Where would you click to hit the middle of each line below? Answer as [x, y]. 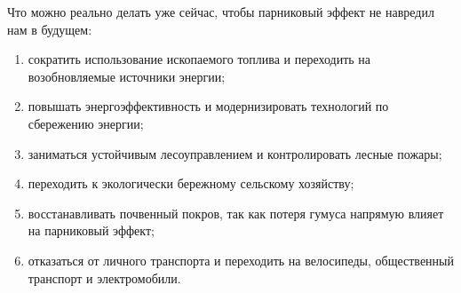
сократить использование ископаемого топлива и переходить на [199, 59]
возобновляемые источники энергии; [127, 76]
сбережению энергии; [86, 123]
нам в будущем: [50, 29]
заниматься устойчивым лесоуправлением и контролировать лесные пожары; [235, 153]
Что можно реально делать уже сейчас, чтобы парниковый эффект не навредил [221, 12]
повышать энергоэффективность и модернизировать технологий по [208, 106]
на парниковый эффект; [91, 230]
